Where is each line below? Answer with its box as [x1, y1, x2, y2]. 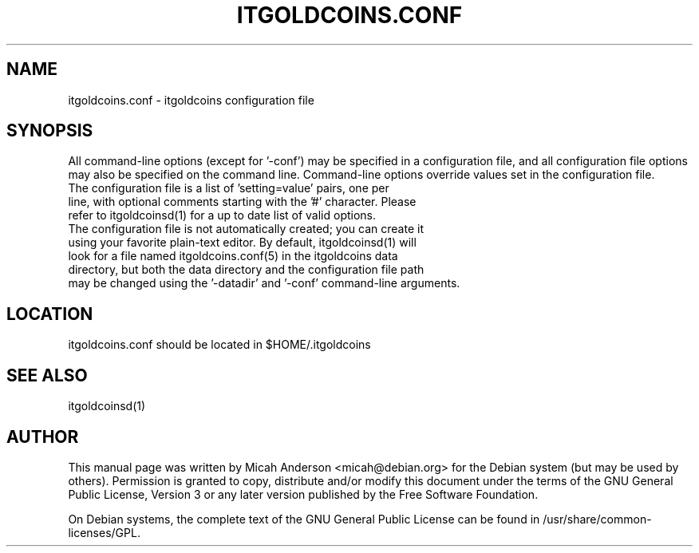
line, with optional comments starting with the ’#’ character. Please [68, 195, 417, 209]
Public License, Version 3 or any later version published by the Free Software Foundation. [68, 487, 539, 501]
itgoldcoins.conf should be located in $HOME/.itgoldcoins [68, 338, 371, 352]
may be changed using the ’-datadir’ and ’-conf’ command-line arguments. [68, 276, 460, 290]
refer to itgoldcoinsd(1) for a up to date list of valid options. [68, 208, 377, 223]
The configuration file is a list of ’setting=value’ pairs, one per [68, 181, 389, 196]
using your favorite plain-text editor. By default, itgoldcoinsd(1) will [68, 235, 417, 250]
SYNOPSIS [6, 120, 93, 141]
